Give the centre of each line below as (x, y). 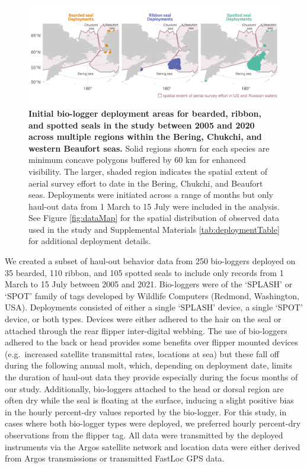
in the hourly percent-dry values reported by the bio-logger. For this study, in (146, 411)
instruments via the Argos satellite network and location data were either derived (153, 446)
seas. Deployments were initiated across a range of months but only (151, 195)
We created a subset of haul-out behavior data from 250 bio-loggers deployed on (150, 261)
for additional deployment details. (90, 241)
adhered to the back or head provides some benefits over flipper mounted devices (151, 342)
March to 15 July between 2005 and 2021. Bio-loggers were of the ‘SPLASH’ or (149, 284)
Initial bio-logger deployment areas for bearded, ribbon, (145, 113)
